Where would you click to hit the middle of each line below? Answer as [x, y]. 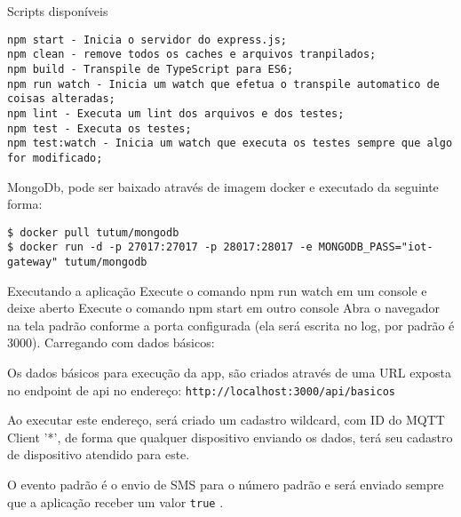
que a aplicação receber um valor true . [115, 501]
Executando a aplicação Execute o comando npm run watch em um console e [217, 290]
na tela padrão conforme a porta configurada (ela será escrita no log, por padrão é [231, 325]
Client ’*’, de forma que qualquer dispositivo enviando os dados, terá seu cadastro [230, 437]
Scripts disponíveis [58, 11]
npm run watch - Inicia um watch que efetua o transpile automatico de [223, 84]
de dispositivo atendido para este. [99, 454]
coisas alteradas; [61, 99]
